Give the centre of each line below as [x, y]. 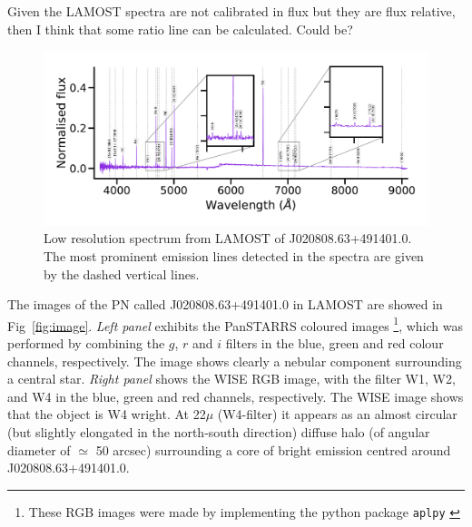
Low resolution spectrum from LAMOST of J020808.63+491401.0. [228, 238]
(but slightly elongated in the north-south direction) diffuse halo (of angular [219, 431]
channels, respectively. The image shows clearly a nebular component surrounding [235, 361]
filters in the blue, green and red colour [334, 342]
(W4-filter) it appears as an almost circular [337, 414]
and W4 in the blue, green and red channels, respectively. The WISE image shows [236, 396]
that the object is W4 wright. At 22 [107, 414]
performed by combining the [86, 342]
